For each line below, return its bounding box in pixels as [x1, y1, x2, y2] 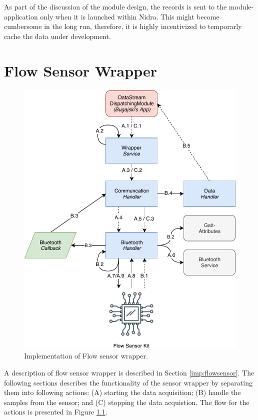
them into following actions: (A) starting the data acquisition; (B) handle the [4, 387, 241, 397]
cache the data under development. [4, 30, 111, 41]
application [4, 11, 38, 21]
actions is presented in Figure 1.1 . [4, 406, 107, 417]
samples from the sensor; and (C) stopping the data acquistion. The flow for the [4, 396, 249, 407]
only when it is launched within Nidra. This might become [40, 11, 219, 21]
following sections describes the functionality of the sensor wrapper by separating [4, 377, 252, 387]
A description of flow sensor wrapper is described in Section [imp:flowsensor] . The [4, 367, 254, 377]
